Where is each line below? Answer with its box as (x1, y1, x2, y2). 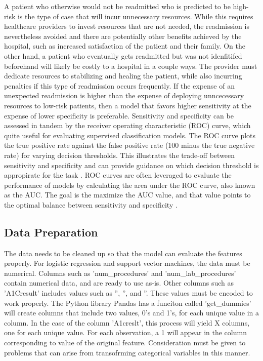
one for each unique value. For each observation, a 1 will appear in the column (4, 327, 247, 338)
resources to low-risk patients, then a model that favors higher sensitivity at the (4, 100, 251, 110)
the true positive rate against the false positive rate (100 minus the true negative (4, 140, 255, 150)
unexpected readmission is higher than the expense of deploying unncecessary (4, 90, 244, 101)
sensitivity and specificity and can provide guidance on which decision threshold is (4, 159, 259, 170)
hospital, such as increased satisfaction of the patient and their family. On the (4, 41, 245, 51)
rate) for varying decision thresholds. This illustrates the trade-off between (4, 149, 235, 160)
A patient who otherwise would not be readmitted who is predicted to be (4, 1, 231, 11)
